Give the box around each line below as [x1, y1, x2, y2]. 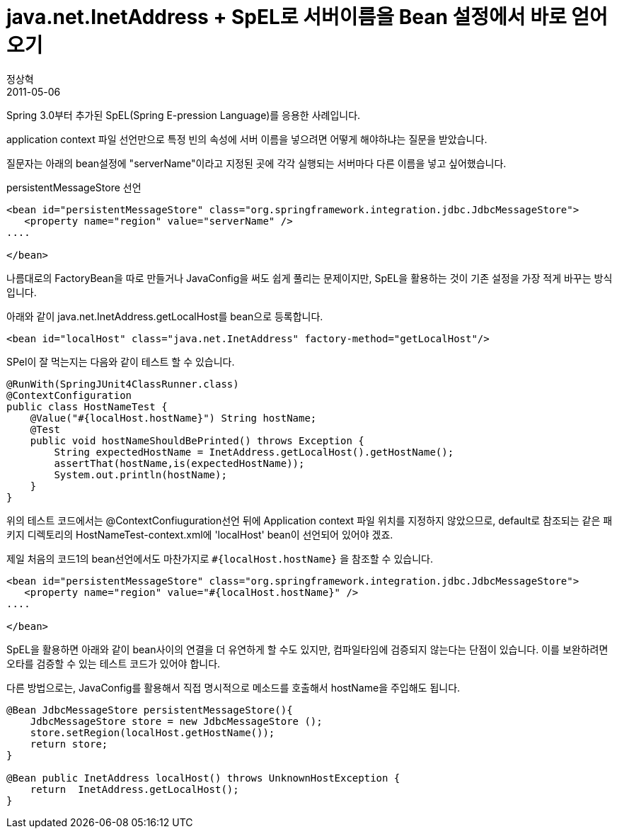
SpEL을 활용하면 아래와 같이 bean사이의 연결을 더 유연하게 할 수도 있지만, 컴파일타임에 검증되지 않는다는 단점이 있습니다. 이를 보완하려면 [6, 643, 609, 655]
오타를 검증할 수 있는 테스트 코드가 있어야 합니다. [6, 657, 221, 670]
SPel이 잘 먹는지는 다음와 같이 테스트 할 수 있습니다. [6, 355, 235, 368]
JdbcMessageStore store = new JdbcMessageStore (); [30, 715, 323, 727]
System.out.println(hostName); [54, 468, 227, 480]
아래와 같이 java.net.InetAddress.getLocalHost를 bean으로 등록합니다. [6, 310, 323, 322]
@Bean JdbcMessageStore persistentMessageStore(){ [6, 704, 293, 716]
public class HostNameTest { [6, 400, 168, 412]
